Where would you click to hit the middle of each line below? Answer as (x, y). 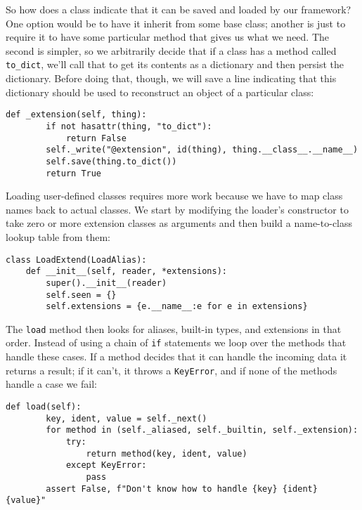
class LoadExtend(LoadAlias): (76, 260)
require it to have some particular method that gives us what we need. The (168, 37)
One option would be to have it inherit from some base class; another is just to (176, 23)
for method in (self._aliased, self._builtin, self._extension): (202, 430)
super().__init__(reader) (106, 283)
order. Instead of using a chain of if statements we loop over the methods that (176, 342)
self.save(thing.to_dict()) (111, 161)
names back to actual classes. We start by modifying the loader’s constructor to (177, 209)
